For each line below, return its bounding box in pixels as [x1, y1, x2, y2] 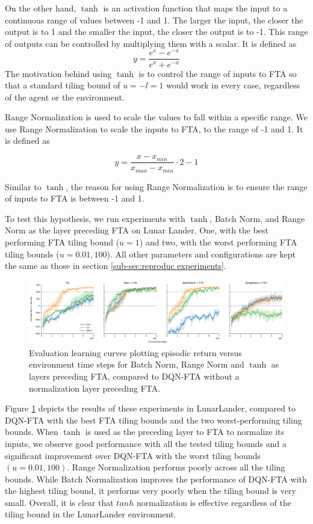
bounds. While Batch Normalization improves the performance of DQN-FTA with [5, 472, 307, 485]
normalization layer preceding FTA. [29, 381, 161, 394]
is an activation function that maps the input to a [103, 2, 288, 14]
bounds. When [5, 425, 58, 438]
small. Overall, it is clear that [5, 496, 114, 508]
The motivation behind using [5, 67, 112, 79]
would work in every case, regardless [166, 79, 300, 91]
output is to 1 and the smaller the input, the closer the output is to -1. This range [5, 25, 308, 38]
